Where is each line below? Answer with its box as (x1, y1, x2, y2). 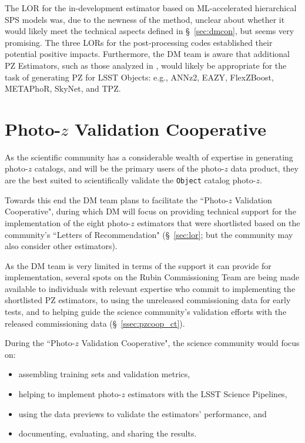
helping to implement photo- (18, 388, 122, 400)
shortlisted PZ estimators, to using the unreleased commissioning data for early (5, 294, 291, 306)
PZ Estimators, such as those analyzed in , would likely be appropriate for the (5, 59, 287, 71)
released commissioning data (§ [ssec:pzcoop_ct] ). (5, 317, 185, 329)
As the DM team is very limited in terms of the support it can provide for (5, 259, 272, 271)
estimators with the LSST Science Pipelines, (128, 388, 287, 400)
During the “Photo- (5, 337, 75, 349)
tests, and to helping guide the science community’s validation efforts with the (5, 306, 287, 318)
